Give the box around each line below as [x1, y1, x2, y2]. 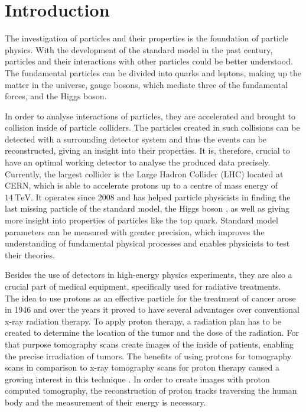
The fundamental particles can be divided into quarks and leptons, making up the [5, 66, 302, 79]
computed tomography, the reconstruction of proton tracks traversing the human [5, 384, 297, 397]
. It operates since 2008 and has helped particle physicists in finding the [30, 190, 291, 203]
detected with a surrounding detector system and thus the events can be [5, 132, 267, 145]
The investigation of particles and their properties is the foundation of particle [5, 32, 289, 44]
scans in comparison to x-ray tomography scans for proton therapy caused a [5, 361, 280, 374]
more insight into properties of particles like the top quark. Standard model [5, 214, 278, 226]
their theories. [5, 248, 55, 261]
